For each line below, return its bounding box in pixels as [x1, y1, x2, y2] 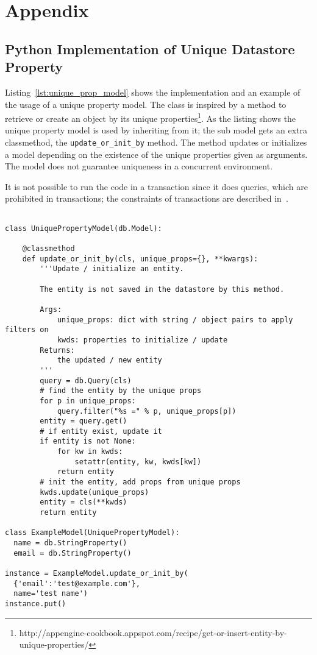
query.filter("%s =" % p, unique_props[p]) [57, 406, 237, 416]
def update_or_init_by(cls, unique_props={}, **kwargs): [22, 254, 258, 263]
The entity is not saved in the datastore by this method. [40, 285, 285, 294]
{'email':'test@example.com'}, [13, 579, 140, 588]
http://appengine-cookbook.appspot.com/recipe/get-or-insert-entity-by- [19, 626, 287, 639]
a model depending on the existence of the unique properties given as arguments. [5, 147, 308, 160]
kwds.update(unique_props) [40, 487, 149, 497]
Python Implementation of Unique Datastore [5, 39, 295, 58]
